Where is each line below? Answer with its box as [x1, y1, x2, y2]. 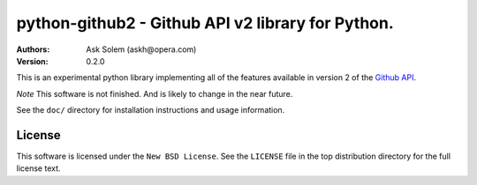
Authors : [16, 44, 50, 55]
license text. [16, 163, 61, 174]
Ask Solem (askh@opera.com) [86, 44, 197, 55]
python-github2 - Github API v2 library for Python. [16, 13, 395, 33]
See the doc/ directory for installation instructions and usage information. [16, 105, 285, 115]
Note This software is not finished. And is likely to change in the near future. [16, 88, 293, 99]
